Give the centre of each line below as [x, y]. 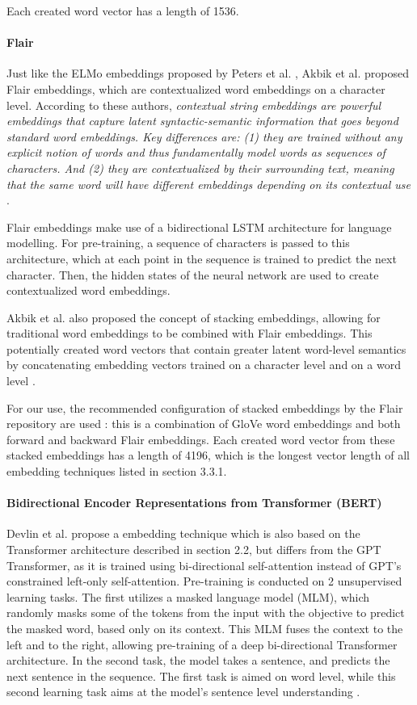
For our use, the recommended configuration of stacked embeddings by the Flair [205, 407]
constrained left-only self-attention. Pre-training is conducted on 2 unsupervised [204, 581]
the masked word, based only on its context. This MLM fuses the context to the [205, 628]
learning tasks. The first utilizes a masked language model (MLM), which [188, 596]
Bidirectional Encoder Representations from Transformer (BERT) [194, 503]
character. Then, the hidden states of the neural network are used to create [193, 274]
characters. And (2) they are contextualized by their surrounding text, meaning [200, 168]
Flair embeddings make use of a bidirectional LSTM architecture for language [199, 227]
